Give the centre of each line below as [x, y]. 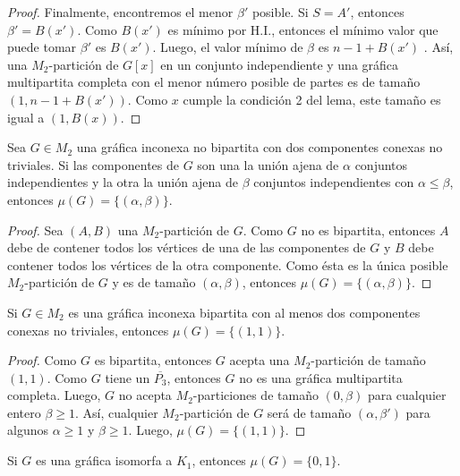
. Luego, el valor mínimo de [228, 47]
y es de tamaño [154, 282]
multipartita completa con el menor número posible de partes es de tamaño [214, 82]
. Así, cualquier [117, 412]
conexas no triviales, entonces [88, 330]
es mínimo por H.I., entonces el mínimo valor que [303, 29]
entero [24, 412]
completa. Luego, [54, 395]
